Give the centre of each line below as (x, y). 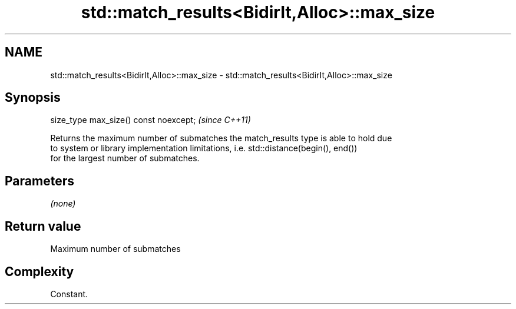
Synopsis (33, 98)
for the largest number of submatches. (125, 158)
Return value (43, 226)
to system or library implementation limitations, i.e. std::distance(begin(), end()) (204, 148)
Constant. (69, 294)
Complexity (39, 271)
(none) (63, 204)
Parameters (39, 181)
